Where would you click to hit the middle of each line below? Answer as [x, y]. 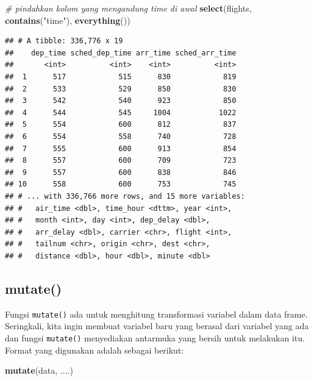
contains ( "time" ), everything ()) [68, 20]
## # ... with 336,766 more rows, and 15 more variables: [125, 196]
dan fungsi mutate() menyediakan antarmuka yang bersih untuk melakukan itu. [155, 337]
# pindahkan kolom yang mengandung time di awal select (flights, [128, 8]
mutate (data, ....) [39, 370]
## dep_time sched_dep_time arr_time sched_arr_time [121, 53]
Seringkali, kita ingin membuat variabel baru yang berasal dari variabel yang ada [157, 326]
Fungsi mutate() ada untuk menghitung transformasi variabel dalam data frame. [156, 314]
